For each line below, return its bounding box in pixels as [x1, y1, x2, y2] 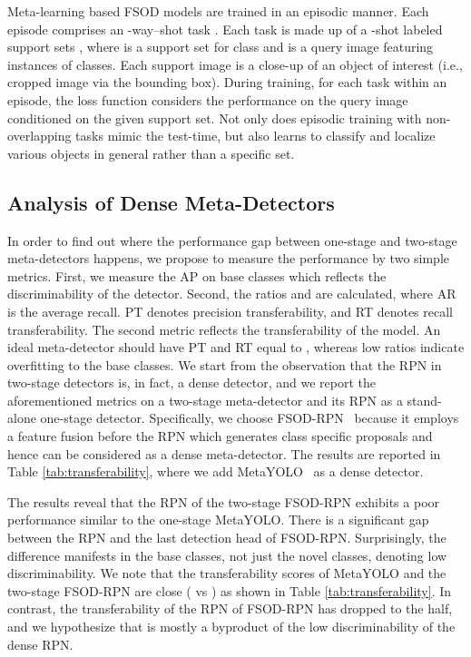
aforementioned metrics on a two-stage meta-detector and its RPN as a [7, 390, 403, 409]
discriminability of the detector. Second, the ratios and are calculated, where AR [7, 284, 456, 303]
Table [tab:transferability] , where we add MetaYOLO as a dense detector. [7, 462, 424, 481]
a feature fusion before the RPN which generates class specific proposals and [7, 427, 433, 446]
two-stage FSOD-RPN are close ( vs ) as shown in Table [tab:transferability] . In [7, 581, 452, 600]
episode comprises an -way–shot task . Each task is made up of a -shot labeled [7, 19, 443, 38]
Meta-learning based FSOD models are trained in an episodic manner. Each [7, 2, 429, 20]
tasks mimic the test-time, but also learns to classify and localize [75, 126, 436, 145]
